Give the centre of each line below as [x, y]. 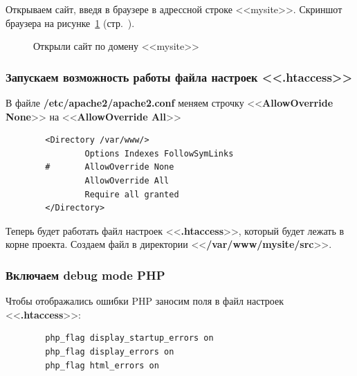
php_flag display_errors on [110, 351]
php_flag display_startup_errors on [129, 338]
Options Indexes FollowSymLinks [159, 153]
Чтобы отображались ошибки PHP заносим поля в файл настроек [145, 301]
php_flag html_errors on [102, 365]
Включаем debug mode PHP [85, 275]
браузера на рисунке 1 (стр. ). [70, 23]
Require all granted [132, 194]
